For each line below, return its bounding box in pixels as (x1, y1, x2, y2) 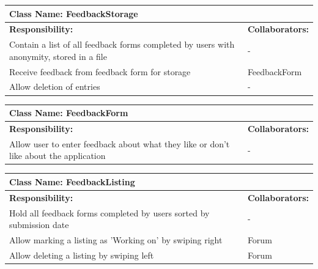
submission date (9, 218, 69, 231)
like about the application (9, 149, 106, 162)
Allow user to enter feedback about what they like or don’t (9, 137, 230, 150)
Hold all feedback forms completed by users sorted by (9, 206, 210, 219)
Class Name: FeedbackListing (9, 175, 135, 188)
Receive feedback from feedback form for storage (9, 65, 191, 78)
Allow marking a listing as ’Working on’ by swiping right (9, 234, 223, 246)
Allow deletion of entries (9, 80, 100, 93)
